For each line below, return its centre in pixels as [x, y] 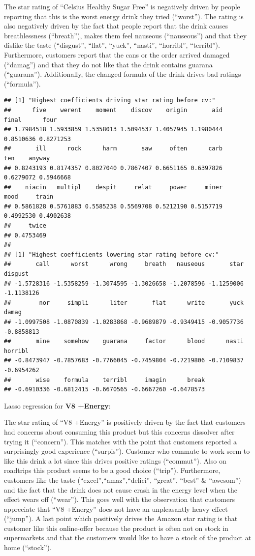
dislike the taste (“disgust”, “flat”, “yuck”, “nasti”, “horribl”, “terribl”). [112, 45]
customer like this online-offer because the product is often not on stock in [116, 528]
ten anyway [27, 158]
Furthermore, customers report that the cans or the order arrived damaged [117, 54]
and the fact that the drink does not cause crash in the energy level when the [121, 489]
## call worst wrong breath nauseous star [124, 264]
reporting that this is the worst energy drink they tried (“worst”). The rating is [124, 16]
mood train [29, 197]
